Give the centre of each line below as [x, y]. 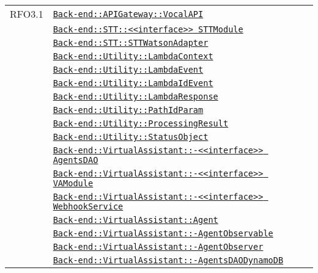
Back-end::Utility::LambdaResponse [135, 96]
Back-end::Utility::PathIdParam [128, 110]
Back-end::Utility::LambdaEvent [128, 70]
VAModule [73, 183]
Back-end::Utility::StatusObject [131, 137]
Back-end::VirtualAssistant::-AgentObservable [163, 233]
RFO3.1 [27, 14]
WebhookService [88, 206]
